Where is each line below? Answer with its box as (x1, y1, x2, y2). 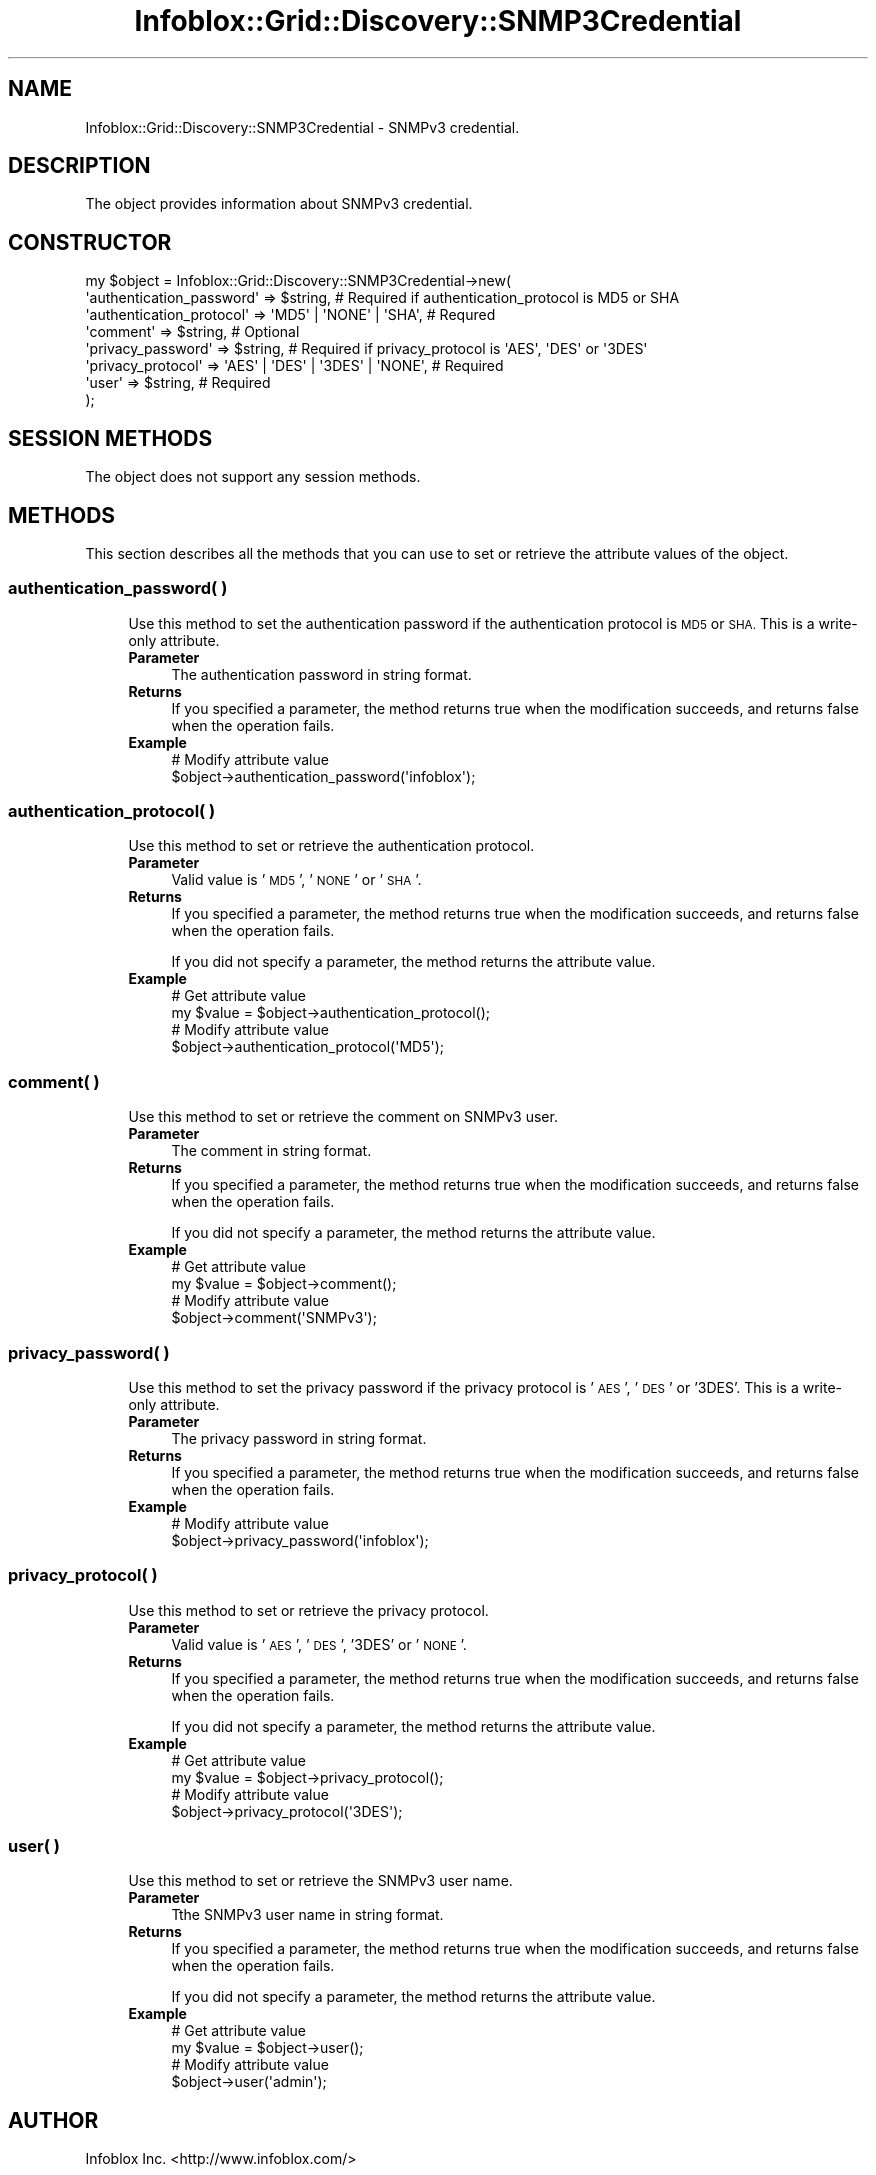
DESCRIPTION (8, 153, 151, 179)
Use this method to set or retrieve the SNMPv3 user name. (128, 1872, 513, 1890)
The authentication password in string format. (171, 665, 472, 683)
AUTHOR (8, 2107, 99, 2133)
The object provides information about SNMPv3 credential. (85, 195, 473, 213)
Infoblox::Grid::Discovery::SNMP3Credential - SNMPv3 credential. (85, 118, 520, 136)
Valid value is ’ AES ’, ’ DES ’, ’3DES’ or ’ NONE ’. (171, 1635, 467, 1653)
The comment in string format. (171, 1142, 372, 1160)
